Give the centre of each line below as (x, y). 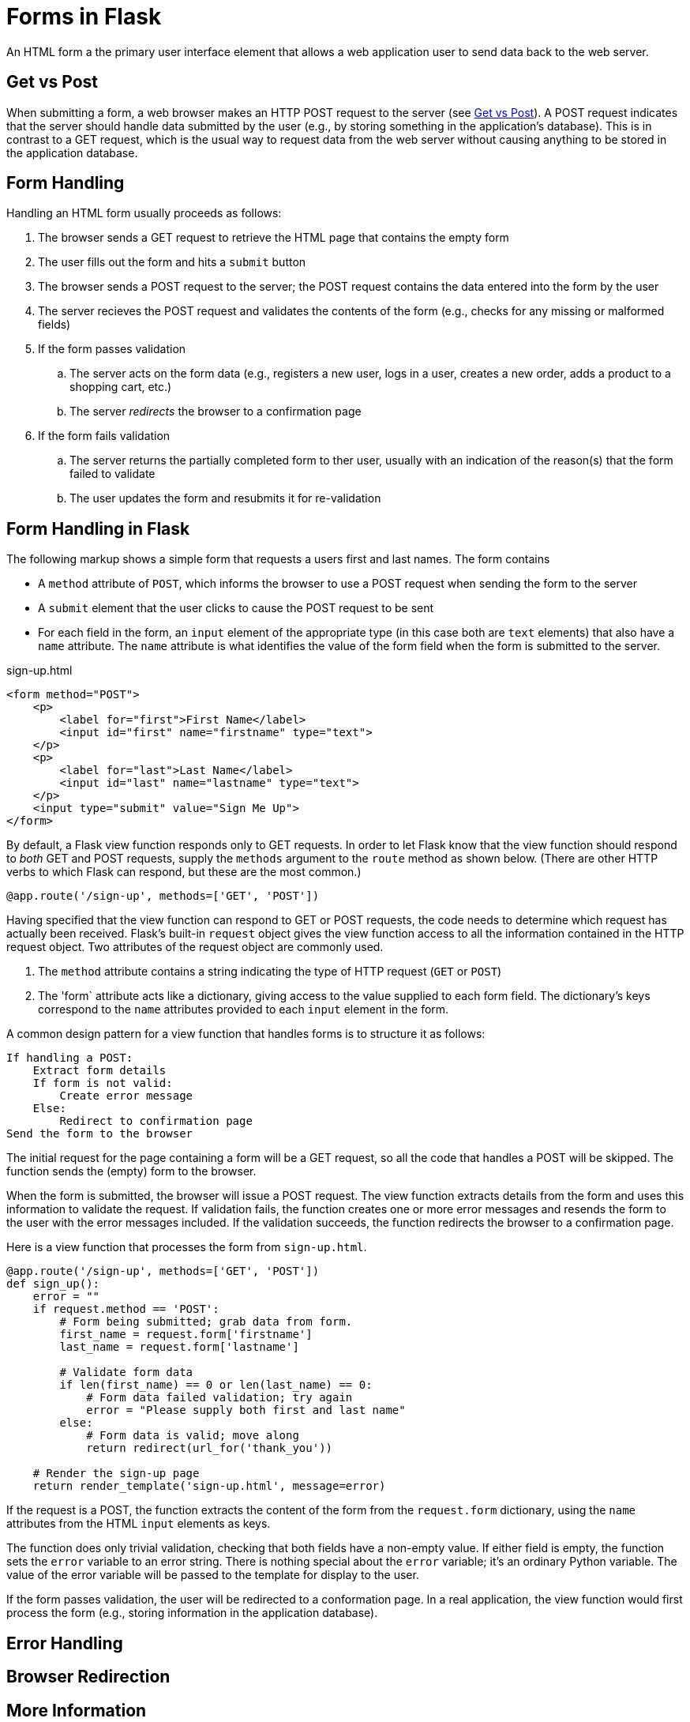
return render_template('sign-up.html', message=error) (209, 1486)
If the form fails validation (104, 436)
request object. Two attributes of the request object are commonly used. (195, 947)
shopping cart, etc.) (121, 387)
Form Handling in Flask (98, 528)
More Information (77, 1710)
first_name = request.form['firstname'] (186, 1335)
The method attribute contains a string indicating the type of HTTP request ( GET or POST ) (270, 972)
